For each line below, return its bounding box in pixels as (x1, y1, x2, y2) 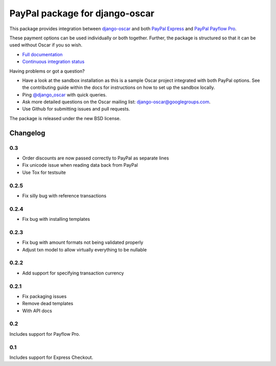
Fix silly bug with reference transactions (22, 192, 107, 199)
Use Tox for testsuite (22, 169, 66, 175)
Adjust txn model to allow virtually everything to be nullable (22, 246, 147, 253)
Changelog (9, 128, 45, 138)
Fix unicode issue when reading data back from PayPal (22, 162, 138, 168)
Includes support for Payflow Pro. (9, 331, 80, 337)
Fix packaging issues (22, 293, 67, 299)
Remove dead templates (22, 301, 74, 307)
